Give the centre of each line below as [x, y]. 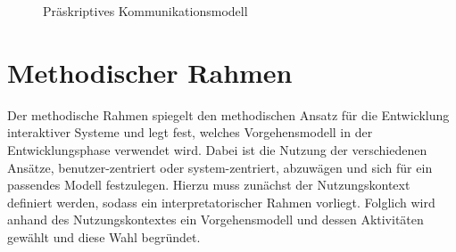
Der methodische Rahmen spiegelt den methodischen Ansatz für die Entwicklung [228, 114]
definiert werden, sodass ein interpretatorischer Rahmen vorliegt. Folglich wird [221, 202]
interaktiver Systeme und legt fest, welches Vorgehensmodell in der [190, 132]
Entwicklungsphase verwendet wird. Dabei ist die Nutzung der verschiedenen [217, 149]
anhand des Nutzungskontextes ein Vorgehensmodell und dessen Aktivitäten [216, 219]
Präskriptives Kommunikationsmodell [145, 11]
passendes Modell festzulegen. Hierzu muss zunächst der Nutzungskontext [209, 185]
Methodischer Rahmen [150, 72]
